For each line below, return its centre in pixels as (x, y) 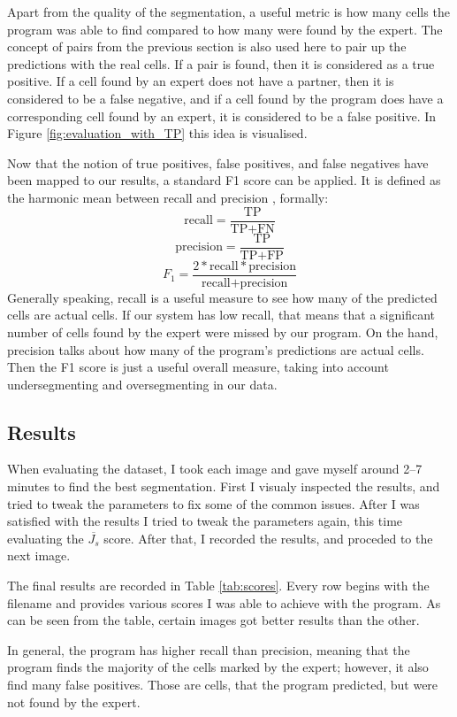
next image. (39, 555)
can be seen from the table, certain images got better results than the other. (213, 620)
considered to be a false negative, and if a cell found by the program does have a (225, 98)
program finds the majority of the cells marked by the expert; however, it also (218, 667)
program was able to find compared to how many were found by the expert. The (225, 29)
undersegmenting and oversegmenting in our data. (142, 384)
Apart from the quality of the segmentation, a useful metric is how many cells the (228, 12)
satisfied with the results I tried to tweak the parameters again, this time (205, 521)
